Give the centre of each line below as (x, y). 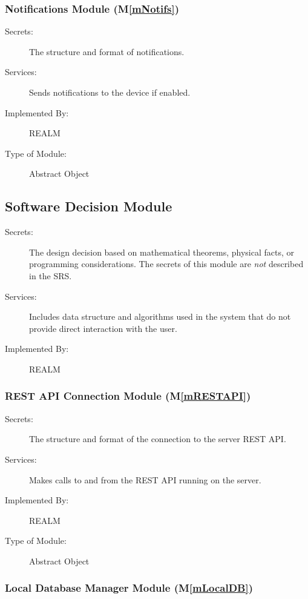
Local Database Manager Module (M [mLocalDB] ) (129, 588)
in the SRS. (51, 275)
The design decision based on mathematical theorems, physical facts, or (162, 252)
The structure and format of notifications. (107, 51)
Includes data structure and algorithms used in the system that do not (160, 316)
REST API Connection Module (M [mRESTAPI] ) (128, 396)
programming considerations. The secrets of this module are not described (166, 264)
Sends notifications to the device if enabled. (110, 92)
